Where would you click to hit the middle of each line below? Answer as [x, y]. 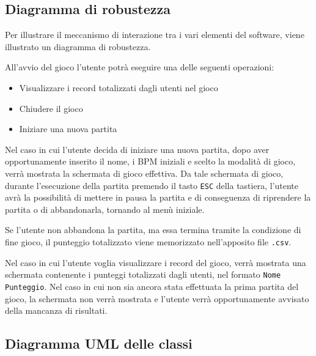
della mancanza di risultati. [56, 310]
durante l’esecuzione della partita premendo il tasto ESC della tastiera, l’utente [152, 185]
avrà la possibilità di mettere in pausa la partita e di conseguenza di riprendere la [158, 197]
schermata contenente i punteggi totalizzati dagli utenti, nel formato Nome [143, 274]
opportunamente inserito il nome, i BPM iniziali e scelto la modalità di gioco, [150, 161]
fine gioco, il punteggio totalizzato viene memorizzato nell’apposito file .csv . [148, 241]
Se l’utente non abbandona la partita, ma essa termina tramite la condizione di [153, 230]
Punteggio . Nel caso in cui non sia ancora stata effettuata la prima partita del [152, 286]
